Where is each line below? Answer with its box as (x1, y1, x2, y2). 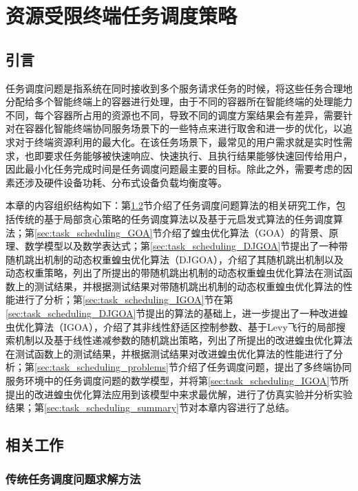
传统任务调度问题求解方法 (6, 470, 141, 487)
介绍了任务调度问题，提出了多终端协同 (178, 360, 352, 374)
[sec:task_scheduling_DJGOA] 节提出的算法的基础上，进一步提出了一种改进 (6, 306, 339, 320)
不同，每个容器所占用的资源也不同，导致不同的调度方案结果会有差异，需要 (6, 107, 343, 122)
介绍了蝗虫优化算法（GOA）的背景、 (162, 225, 329, 239)
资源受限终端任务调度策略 (6, 1, 238, 30)
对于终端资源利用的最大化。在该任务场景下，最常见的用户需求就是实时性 (14, 134, 343, 149)
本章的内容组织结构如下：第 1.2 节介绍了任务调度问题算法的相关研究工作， (6, 198, 336, 212)
